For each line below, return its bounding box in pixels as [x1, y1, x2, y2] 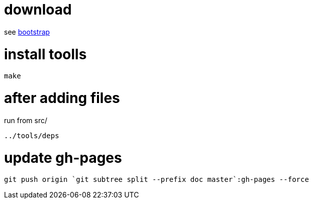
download [4, 1, 72, 18]
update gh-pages [4, 149, 122, 166]
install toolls [4, 45, 87, 63]
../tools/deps [4, 131, 59, 140]
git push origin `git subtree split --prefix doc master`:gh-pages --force [4, 175, 309, 184]
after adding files [4, 89, 120, 107]
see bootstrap [4, 27, 50, 36]
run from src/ [4, 116, 48, 125]
